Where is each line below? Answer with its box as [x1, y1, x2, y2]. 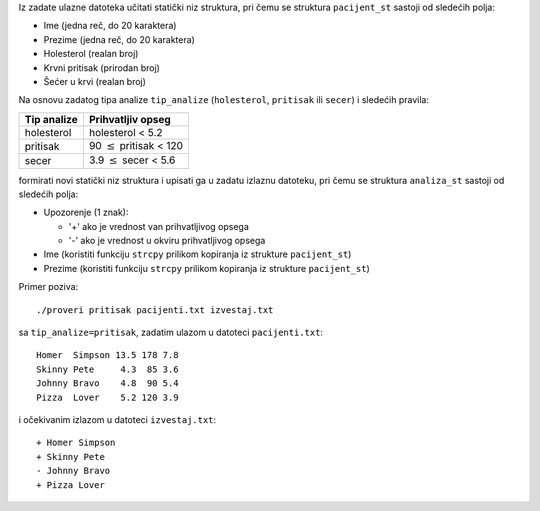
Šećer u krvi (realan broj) [43, 75, 147, 87]
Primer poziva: [18, 281, 79, 293]
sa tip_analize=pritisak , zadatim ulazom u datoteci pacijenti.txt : [18, 326, 324, 339]
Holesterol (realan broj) [43, 48, 139, 60]
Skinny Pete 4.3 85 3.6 [36, 363, 179, 375]
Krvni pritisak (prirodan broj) [43, 61, 160, 74]
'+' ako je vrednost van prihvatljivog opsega [68, 220, 250, 232]
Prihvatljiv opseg [88, 112, 172, 126]
